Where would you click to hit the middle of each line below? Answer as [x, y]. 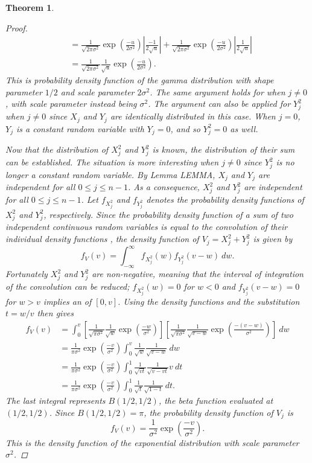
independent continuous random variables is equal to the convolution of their [147, 227]
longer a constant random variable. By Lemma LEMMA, [110, 174]
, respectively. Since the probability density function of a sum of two [168, 214]
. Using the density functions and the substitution [209, 301]
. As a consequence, [164, 187]
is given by [273, 239]
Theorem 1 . [30, 7]
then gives [56, 313]
